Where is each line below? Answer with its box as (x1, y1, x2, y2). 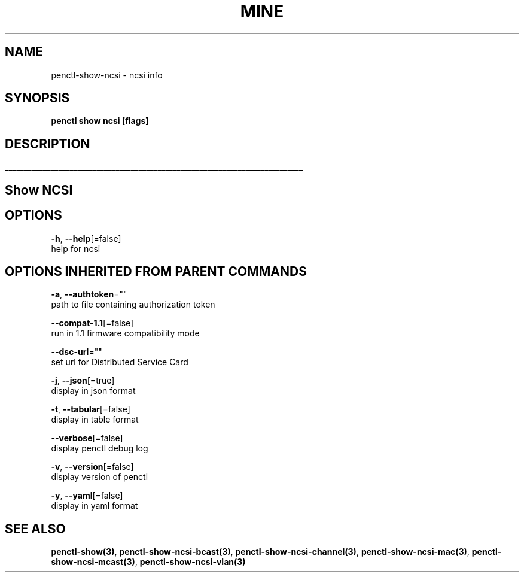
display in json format (51, 385, 136, 396)
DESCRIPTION (5, 136, 90, 151)
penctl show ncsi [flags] (51, 116, 149, 126)
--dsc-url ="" (51, 347, 102, 357)
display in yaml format (51, 500, 138, 511)
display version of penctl (51, 472, 148, 482)
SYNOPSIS (5, 90, 70, 106)
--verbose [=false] (51, 433, 123, 444)
